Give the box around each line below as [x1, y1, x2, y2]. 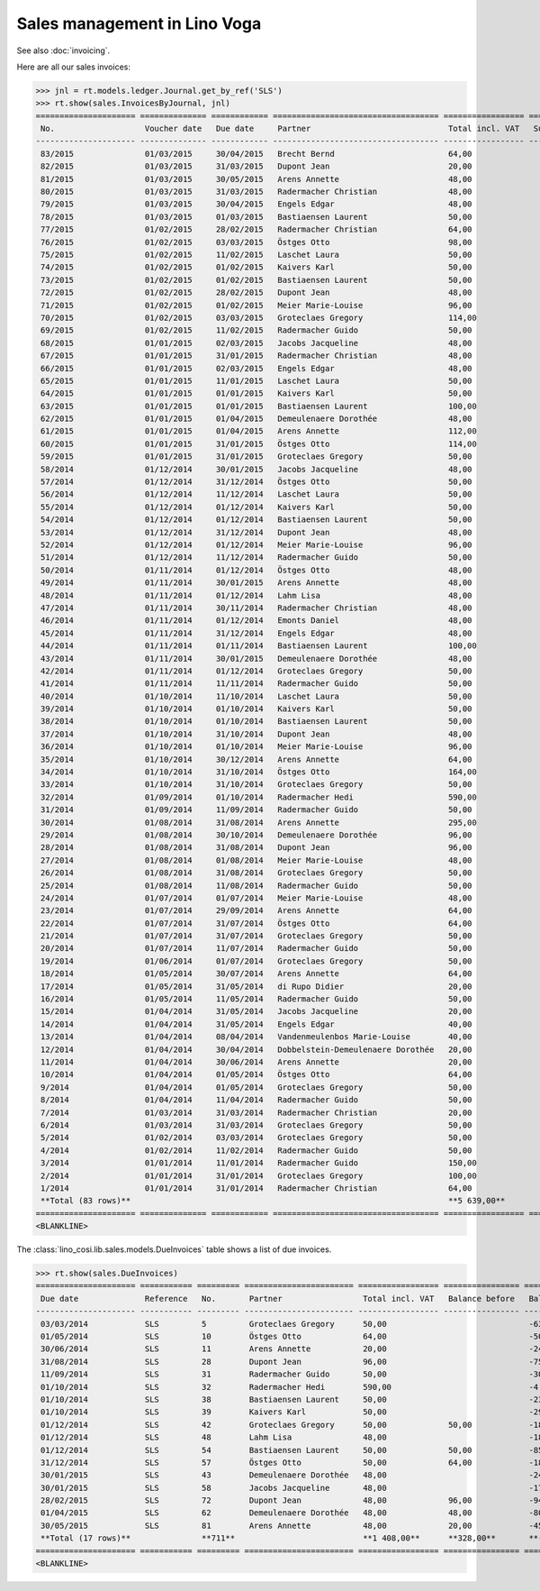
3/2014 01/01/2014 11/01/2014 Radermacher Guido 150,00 [40, 1158, 477, 1168]
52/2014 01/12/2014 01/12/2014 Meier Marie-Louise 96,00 [40, 539, 472, 550]
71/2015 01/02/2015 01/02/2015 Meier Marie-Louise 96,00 [40, 300, 472, 310]
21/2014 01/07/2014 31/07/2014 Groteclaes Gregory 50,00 [40, 931, 472, 941]
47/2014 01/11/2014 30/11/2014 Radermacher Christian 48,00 [40, 602, 472, 613]
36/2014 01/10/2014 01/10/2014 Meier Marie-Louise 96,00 [40, 742, 472, 752]
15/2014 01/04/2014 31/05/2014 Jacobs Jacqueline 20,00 [40, 1006, 472, 1017]
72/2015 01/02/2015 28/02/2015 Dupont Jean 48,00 [40, 288, 472, 297]
